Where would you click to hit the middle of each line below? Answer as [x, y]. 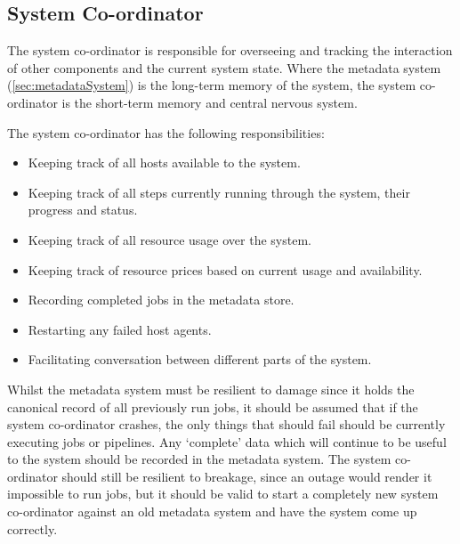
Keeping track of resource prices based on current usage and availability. [225, 269]
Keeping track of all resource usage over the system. [169, 239]
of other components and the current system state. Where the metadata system [224, 67]
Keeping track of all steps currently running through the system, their [219, 192]
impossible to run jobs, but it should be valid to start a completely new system [223, 494]
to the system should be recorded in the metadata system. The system [199, 459]
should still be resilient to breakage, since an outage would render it [247, 476]
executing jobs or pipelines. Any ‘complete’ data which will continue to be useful [227, 441]
